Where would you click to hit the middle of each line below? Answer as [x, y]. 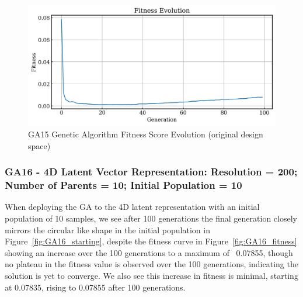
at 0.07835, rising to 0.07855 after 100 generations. [95, 287]
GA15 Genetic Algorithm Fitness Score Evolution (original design [146, 134]
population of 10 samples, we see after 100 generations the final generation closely [151, 218]
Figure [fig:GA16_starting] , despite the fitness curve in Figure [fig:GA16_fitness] [151, 241]
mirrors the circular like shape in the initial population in [107, 229]
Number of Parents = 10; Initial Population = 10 [123, 185]
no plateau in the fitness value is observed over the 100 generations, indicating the [151, 264]
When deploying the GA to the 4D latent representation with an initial [132, 207]
